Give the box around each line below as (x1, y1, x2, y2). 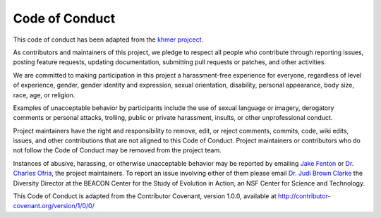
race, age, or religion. (13, 90, 75, 99)
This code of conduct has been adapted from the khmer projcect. (13, 35, 204, 44)
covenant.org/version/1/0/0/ (13, 202, 95, 210)
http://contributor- (277, 192, 331, 200)
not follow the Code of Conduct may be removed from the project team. (13, 146, 222, 155)
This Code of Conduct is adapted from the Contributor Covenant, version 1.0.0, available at (13, 192, 277, 200)
